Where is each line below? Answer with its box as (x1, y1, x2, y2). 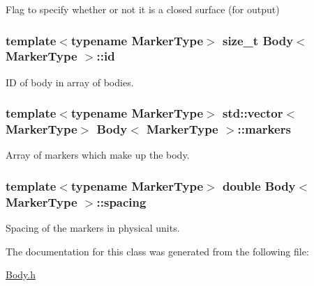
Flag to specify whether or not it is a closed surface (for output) (6, 2, 280, 16)
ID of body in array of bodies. (6, 74, 134, 89)
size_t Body (222, 31, 294, 49)
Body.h (6, 267, 36, 282)
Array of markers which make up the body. (6, 148, 190, 162)
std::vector (222, 104, 283, 122)
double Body (222, 177, 296, 194)
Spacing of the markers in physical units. (6, 221, 180, 235)
